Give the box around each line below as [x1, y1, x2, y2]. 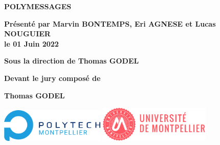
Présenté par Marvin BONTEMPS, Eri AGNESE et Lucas [4, 18, 216, 29]
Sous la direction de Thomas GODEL [4, 55, 139, 66]
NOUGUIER [4, 28, 51, 39]
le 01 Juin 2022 [4, 38, 59, 49]
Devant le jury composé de [4, 72, 101, 83]
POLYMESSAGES [4, 1, 72, 11]
